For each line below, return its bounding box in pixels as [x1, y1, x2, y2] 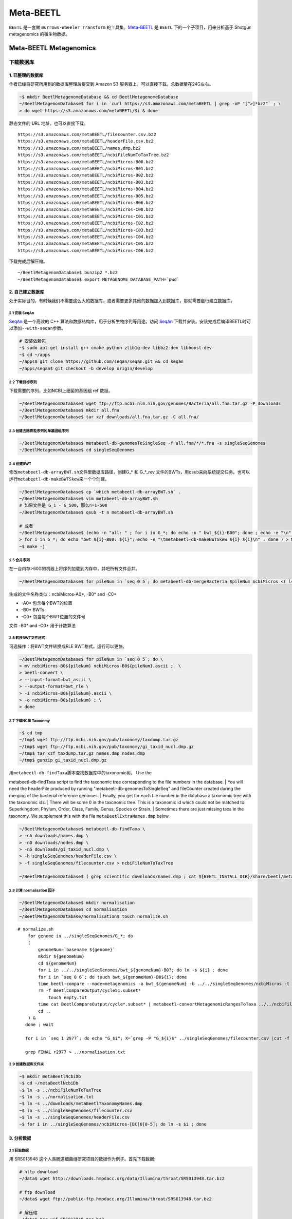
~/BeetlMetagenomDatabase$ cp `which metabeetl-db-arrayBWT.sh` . [19, 489, 181, 494]
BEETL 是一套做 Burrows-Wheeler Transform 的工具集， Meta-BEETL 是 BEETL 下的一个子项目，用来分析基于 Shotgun [9, 24, 252, 30]
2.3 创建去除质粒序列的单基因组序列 [9, 428, 69, 433]
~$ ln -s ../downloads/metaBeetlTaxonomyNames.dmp [19, 1101, 143, 1106]
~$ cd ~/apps [19, 352, 51, 357]
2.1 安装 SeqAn [9, 311, 34, 315]
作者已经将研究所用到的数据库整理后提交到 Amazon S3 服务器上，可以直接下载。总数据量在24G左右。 [9, 81, 214, 87]
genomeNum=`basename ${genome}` [38, 946, 115, 952]
